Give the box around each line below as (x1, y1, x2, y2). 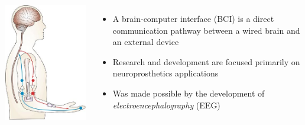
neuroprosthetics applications (112, 67, 219, 79)
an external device (112, 36, 179, 48)
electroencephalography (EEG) (112, 98, 220, 111)
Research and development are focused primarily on (112, 55, 300, 68)
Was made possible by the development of (112, 86, 265, 99)
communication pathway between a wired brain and (112, 24, 300, 36)
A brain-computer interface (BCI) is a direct (112, 12, 274, 24)
